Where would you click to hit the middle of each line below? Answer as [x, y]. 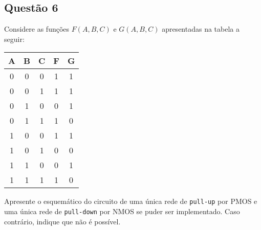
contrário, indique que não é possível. [62, 221]
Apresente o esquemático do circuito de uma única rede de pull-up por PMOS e [131, 201]
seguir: [14, 39]
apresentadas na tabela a [201, 29]
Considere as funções [37, 29]
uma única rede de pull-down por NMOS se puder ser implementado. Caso [122, 211]
